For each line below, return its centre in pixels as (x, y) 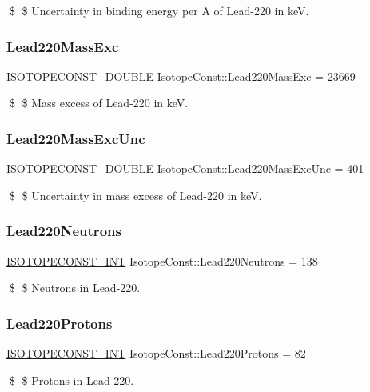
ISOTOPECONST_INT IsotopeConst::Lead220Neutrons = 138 (162, 260)
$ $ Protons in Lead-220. (72, 380)
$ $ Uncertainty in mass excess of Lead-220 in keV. (135, 195)
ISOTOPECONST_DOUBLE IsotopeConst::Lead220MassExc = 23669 (181, 76)
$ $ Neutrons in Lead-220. (75, 288)
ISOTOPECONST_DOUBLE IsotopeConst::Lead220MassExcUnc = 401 (185, 168)
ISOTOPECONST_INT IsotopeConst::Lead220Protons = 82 (156, 353)
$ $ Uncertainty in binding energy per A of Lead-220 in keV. (159, 10)
